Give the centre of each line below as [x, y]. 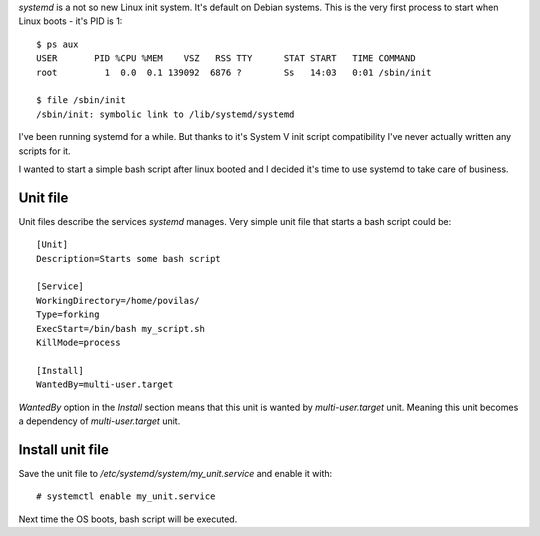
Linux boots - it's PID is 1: [70, 21]
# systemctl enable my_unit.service [126, 496]
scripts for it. [44, 151]
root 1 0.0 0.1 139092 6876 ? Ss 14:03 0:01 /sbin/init [234, 72]
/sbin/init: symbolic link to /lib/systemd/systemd [165, 114]
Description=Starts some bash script [129, 258]
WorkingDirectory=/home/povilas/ [118, 300]
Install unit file [63, 449]
